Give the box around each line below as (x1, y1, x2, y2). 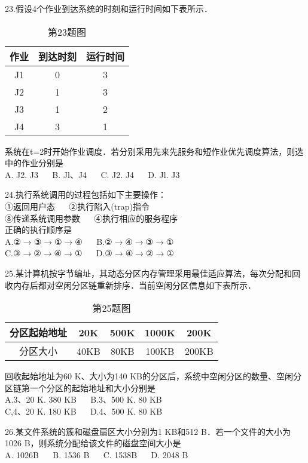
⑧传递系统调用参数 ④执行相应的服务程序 (5, 211, 178, 224)
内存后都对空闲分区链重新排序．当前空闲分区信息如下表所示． (13, 278, 256, 291)
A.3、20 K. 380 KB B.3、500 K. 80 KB (5, 393, 162, 406)
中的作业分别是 (5, 157, 63, 169)
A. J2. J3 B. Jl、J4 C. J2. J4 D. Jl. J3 (5, 168, 180, 180)
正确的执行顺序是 (5, 223, 72, 236)
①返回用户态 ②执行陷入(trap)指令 (5, 200, 150, 212)
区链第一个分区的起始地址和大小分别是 (5, 381, 155, 394)
